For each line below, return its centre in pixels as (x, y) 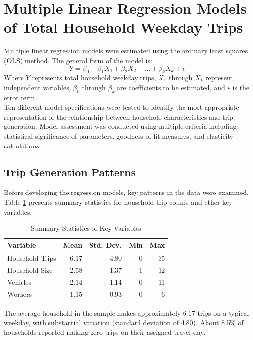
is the (241, 87)
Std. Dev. (105, 245)
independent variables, (37, 87)
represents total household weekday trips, (94, 78)
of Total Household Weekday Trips (124, 27)
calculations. (23, 145)
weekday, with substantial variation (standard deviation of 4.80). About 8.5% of (124, 322)
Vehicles (20, 282)
